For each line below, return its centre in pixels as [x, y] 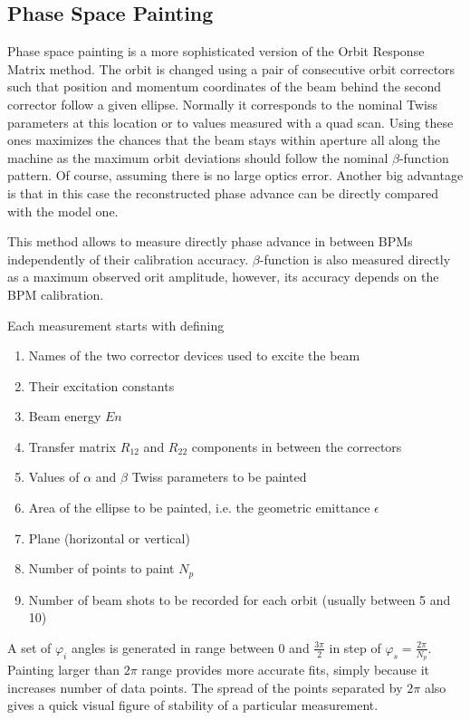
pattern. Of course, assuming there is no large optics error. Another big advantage [235, 175]
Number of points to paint [101, 568]
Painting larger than [63, 670]
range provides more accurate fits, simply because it [286, 670]
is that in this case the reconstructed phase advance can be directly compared [223, 192]
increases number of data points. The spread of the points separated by [205, 687]
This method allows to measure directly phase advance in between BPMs [210, 241]
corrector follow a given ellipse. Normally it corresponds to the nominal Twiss [223, 104]
